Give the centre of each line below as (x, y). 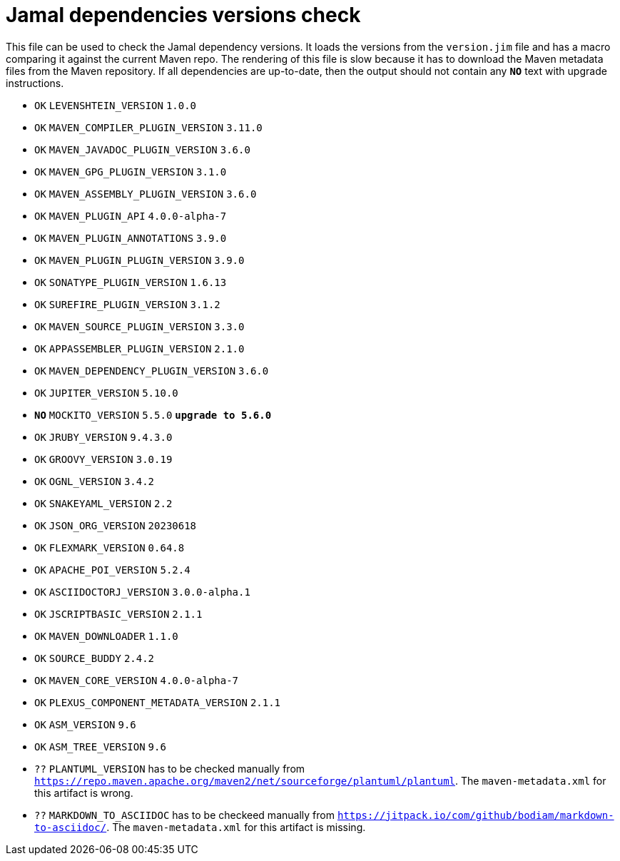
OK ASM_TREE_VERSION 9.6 (100, 747)
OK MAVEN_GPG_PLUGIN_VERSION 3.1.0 (131, 172)
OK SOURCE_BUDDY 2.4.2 (95, 658)
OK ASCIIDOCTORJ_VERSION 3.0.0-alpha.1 (142, 592)
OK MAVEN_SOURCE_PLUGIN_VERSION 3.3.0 (139, 326)
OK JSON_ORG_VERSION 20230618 (116, 525)
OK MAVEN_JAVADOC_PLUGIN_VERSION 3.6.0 (142, 149)
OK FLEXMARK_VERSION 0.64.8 (110, 547)
